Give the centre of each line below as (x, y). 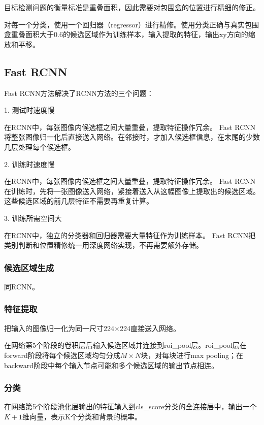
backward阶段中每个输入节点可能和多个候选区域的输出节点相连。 (111, 365)
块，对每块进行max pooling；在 (192, 355)
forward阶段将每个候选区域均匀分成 (62, 355)
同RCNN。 (22, 286)
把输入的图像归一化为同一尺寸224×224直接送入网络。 (92, 328)
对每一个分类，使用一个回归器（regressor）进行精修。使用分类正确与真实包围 (131, 24)
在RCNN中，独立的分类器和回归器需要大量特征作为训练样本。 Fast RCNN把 (130, 235)
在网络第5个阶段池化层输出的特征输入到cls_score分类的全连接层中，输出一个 (130, 406)
